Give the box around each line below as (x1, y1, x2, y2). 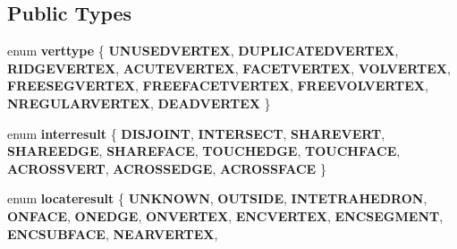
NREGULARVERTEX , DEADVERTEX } (7, 93, 271, 112)
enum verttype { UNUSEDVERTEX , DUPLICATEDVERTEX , (7, 41, 399, 60)
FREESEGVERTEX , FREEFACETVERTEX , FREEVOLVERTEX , (7, 76, 428, 95)
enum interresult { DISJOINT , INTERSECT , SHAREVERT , (7, 124, 385, 142)
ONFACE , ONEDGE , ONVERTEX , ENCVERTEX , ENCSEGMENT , (7, 206, 444, 225)
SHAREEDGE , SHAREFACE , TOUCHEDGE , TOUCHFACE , (7, 142, 401, 160)
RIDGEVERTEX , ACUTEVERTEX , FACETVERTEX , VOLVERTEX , (7, 58, 451, 77)
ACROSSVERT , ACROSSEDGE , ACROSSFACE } (7, 159, 326, 177)
